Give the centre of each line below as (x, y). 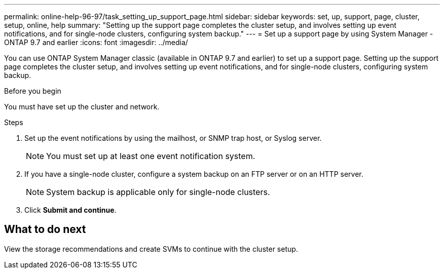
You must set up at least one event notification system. (151, 156)
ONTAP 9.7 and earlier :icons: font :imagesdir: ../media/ (96, 42)
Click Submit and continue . (70, 210)
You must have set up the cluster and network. (82, 107)
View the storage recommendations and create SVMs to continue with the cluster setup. (151, 249)
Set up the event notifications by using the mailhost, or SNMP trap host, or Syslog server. (173, 138)
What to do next (45, 229)
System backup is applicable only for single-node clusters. (158, 192)
